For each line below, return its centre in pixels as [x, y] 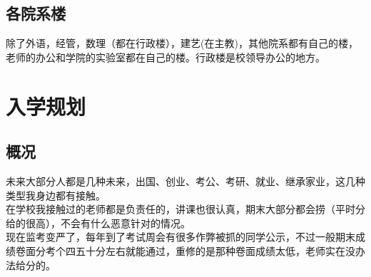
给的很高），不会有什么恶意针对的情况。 [98, 223]
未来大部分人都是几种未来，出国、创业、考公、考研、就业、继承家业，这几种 [185, 181]
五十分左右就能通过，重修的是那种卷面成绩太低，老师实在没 [215, 250]
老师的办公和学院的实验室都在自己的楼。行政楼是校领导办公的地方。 [166, 57]
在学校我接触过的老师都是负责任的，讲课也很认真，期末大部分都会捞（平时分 [185, 209]
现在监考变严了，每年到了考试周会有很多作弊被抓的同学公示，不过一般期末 [181, 237]
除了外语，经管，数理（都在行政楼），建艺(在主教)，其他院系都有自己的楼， [182, 43]
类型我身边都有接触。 [56, 195]
